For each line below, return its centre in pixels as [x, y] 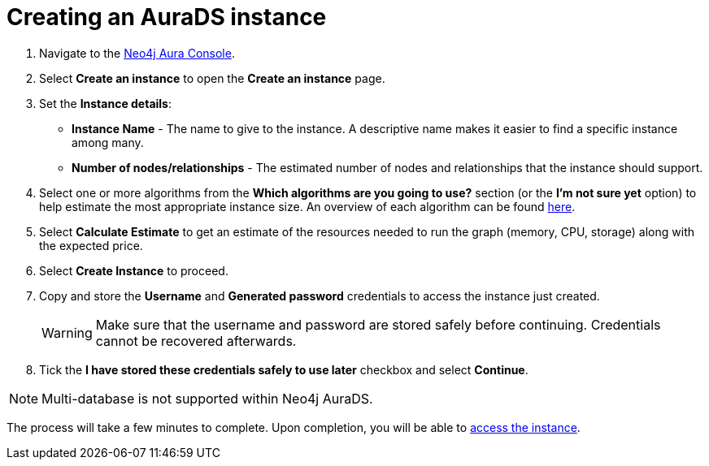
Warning [67, 332]
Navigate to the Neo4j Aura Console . [137, 53]
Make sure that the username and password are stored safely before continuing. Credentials [378, 324]
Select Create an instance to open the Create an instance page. [212, 78]
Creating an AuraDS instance [167, 17]
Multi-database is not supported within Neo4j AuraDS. [207, 398]
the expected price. [91, 245]
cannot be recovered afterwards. [196, 341]
